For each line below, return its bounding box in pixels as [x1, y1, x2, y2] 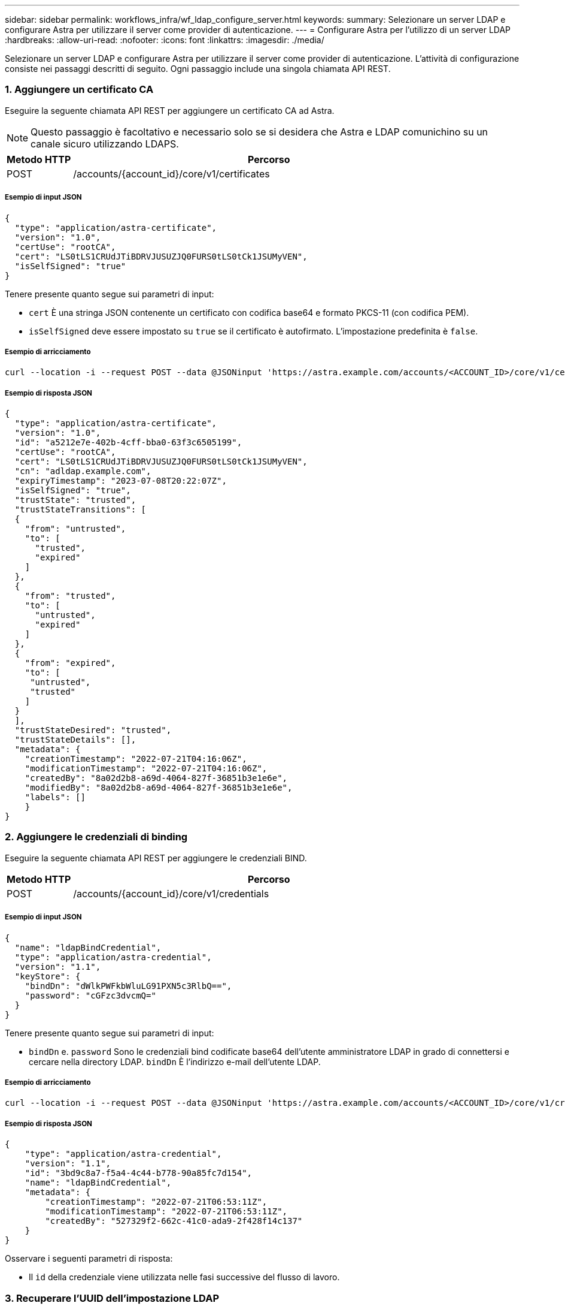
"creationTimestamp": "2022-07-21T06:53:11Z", [45, 1197, 268, 1207]
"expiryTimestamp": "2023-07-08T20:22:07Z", [14, 476, 227, 486]
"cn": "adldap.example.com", [14, 466, 151, 476]
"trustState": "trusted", [14, 495, 136, 505]
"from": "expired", [25, 658, 116, 668]
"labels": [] [25, 792, 86, 803]
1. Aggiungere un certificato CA [5, 83, 154, 96]
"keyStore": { [14, 971, 81, 981]
